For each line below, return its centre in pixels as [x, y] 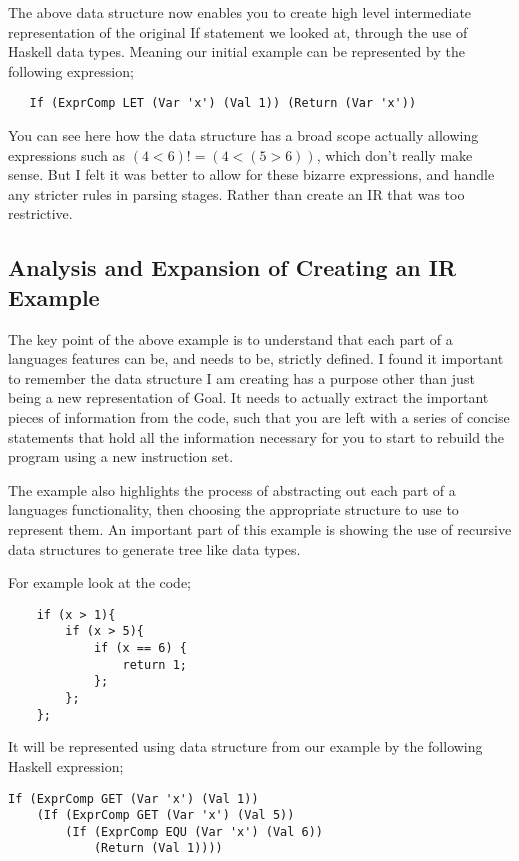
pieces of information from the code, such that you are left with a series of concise [259, 416]
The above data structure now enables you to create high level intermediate [240, 12]
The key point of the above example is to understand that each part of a [230, 338]
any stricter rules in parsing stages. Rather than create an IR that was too [236, 193]
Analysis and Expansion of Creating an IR [232, 267]
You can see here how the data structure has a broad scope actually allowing [243, 135]
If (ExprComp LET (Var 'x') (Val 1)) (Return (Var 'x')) [223, 103]
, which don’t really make [394, 154]
